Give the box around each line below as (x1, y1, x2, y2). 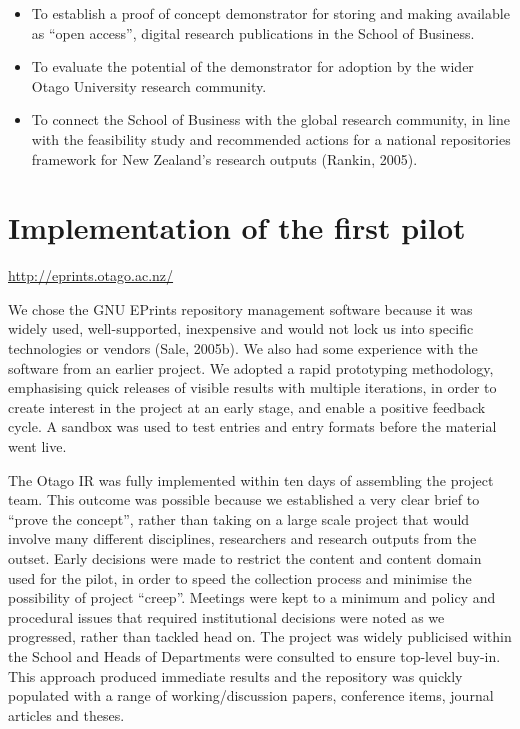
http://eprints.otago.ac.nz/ (8, 265, 174, 286)
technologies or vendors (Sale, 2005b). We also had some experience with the (8, 338, 478, 359)
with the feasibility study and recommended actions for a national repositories (31, 128, 511, 149)
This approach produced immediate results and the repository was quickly (8, 665, 463, 686)
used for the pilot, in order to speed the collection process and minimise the (8, 567, 472, 588)
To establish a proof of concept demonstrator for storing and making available (31, 3, 510, 23)
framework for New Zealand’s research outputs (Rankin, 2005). (31, 148, 418, 169)
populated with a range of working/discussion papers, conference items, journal (8, 685, 494, 706)
